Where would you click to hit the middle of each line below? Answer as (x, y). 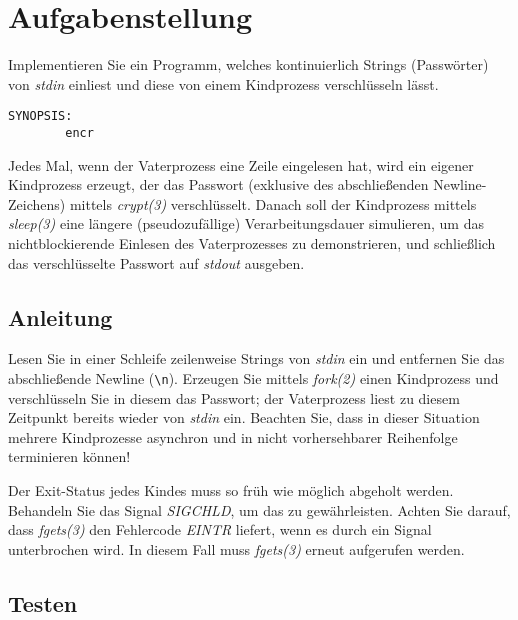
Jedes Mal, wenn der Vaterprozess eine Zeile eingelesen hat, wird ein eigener (241, 164)
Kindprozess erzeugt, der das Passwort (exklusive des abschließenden (218, 184)
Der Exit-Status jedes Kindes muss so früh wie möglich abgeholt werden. (231, 490)
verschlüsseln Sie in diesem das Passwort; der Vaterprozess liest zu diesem (234, 397)
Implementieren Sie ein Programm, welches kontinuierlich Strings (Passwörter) (248, 64)
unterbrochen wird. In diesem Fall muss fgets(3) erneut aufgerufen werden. (236, 548)
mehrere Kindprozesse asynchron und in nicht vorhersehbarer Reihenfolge (233, 436)
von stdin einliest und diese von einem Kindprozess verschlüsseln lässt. (223, 83)
